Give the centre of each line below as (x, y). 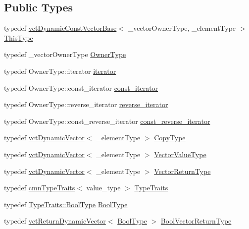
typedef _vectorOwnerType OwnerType (65, 54)
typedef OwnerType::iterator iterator (60, 71)
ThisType (19, 37)
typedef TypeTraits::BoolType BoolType (66, 204)
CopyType (170, 138)
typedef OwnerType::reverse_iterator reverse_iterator (86, 104)
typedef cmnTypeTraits (40, 188)
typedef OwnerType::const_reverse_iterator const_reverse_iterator (107, 121)
